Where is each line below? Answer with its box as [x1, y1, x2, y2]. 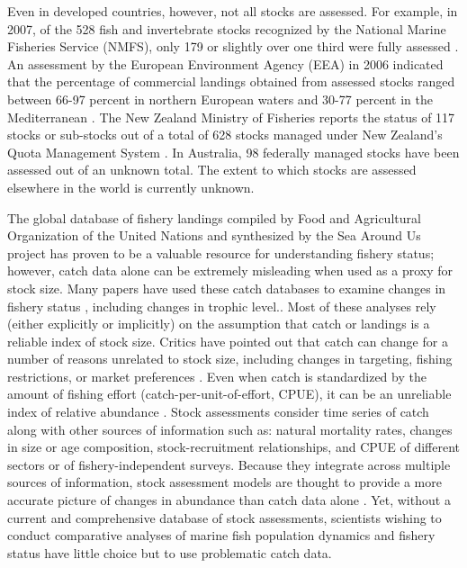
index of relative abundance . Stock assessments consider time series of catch [7, 402, 429, 421]
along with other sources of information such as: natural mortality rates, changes [7, 419, 453, 438]
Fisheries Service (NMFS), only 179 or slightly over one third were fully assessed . [7, 37, 459, 56]
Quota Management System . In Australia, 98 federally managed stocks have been [7, 142, 460, 161]
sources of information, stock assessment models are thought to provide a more [7, 473, 442, 491]
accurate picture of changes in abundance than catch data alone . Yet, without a [7, 491, 451, 509]
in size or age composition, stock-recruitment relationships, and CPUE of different [7, 437, 461, 456]
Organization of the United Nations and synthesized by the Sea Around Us [7, 226, 421, 245]
